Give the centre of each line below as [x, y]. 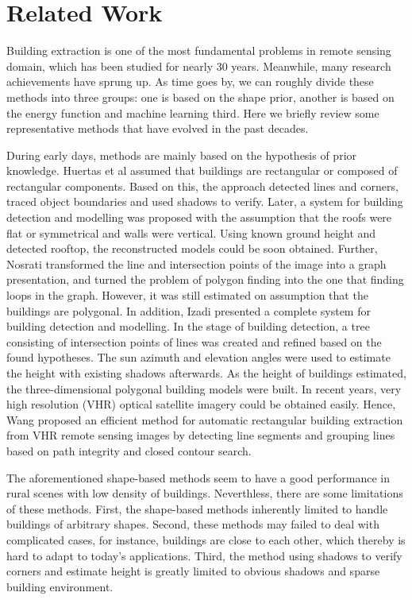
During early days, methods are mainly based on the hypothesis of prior [182, 155]
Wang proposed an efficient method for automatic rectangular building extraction [205, 419]
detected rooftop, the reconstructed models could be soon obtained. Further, [192, 248]
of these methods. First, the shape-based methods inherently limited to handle [197, 508]
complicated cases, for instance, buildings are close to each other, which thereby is [206, 539]
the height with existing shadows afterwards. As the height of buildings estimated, [206, 373]
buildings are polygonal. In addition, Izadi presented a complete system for [189, 310]
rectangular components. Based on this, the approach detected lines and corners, [202, 186]
